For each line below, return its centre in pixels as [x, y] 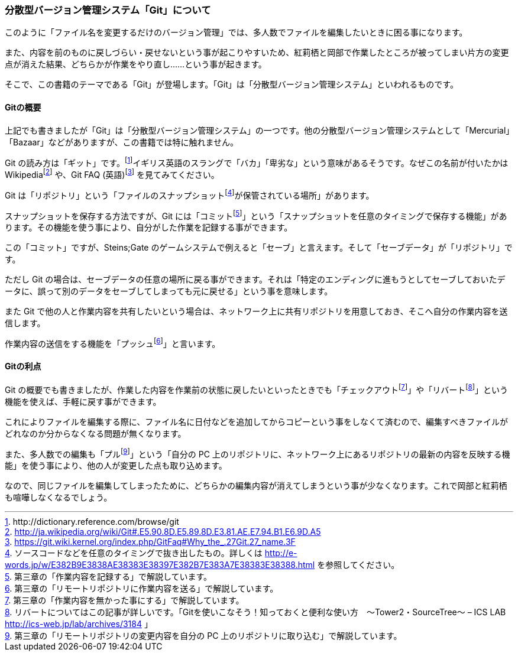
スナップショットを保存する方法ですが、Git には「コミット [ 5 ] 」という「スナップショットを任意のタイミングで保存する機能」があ [256, 215]
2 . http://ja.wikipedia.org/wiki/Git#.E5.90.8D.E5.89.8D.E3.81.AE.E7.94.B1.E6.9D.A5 [163, 532]
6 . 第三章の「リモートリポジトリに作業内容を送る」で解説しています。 [142, 589]
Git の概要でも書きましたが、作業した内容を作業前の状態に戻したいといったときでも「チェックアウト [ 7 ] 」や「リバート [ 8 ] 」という [256, 389]
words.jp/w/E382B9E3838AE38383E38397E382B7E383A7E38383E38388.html [160, 565]
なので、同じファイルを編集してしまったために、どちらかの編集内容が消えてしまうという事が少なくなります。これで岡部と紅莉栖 [256, 486]
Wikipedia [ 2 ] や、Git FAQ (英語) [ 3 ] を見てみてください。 [112, 174]
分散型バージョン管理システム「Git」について [108, 10]
